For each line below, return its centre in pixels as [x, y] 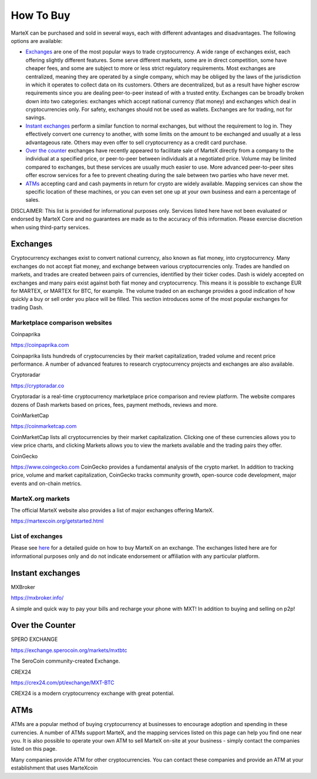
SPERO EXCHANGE [34, 639]
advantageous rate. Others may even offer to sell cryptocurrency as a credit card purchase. [136, 142]
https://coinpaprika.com [40, 345]
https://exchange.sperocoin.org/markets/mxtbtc [69, 650]
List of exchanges [37, 536]
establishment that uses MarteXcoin [54, 768]
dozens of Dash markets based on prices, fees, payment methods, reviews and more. [114, 404]
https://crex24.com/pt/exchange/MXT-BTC [63, 683]
